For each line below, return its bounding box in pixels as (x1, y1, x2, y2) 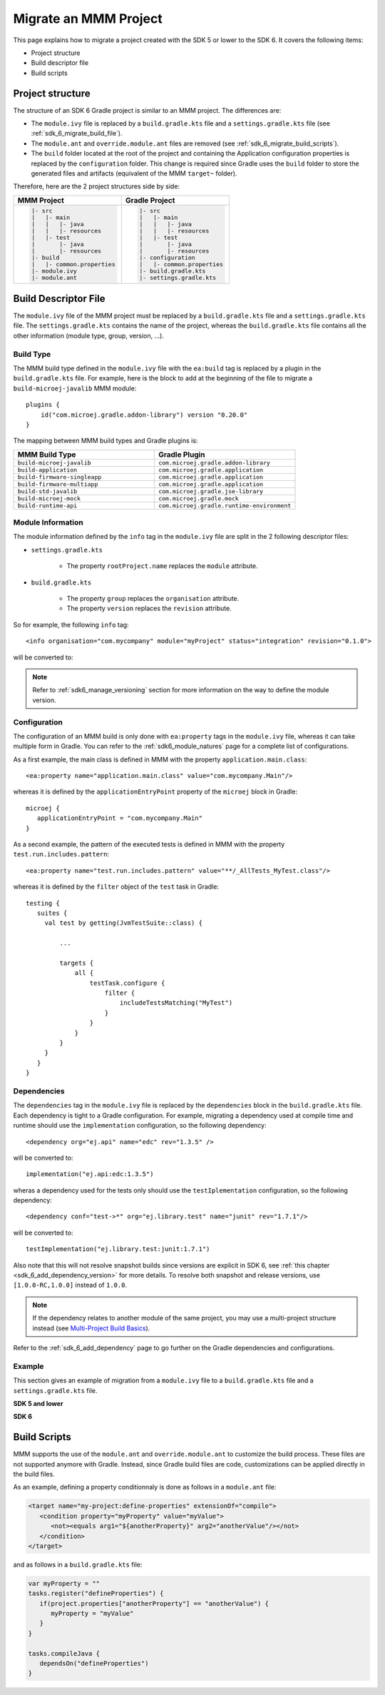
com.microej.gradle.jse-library (158, 487, 264, 495)
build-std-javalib (17, 487, 78, 495)
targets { (59, 958, 94, 967)
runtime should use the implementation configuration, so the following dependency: (13, 1121, 267, 1130)
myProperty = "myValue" (51, 1609, 134, 1618)
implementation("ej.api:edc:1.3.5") (26, 1170, 154, 1178)
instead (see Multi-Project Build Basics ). (32, 1324, 150, 1332)
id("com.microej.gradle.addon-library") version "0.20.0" (40, 410, 248, 419)
